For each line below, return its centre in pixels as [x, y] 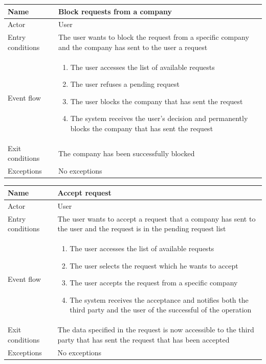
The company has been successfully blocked [126, 153]
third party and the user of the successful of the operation [161, 310]
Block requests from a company [115, 11]
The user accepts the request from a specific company [154, 283]
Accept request [84, 192]
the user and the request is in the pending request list [142, 228]
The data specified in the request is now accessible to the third [156, 330]
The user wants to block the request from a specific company [153, 37]
